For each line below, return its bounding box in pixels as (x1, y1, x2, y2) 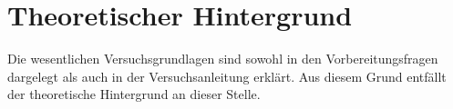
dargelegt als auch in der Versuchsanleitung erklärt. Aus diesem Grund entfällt (7, 66, 447, 85)
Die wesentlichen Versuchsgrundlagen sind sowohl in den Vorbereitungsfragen (7, 49, 438, 68)
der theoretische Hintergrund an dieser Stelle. (7, 84, 261, 104)
